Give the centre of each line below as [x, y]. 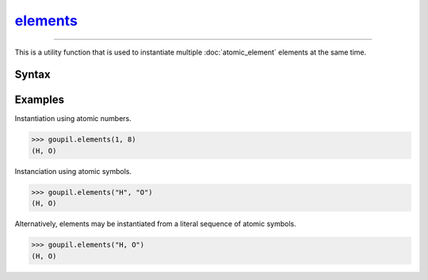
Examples [40, 100]
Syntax [32, 75]
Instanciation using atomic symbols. [73, 171]
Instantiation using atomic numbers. [73, 119]
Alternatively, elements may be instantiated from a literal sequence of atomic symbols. [155, 224]
